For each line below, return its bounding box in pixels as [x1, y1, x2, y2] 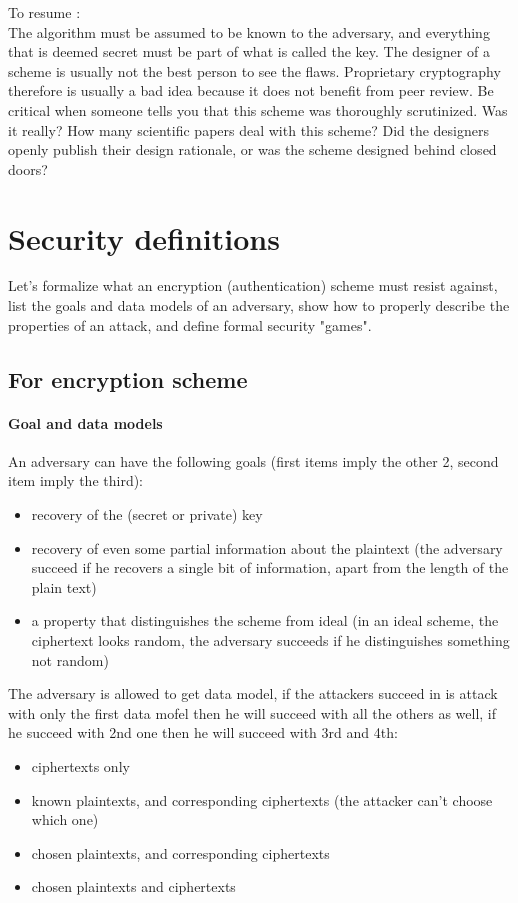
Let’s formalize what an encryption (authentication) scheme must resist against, [8, 275, 498, 296]
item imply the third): [8, 470, 144, 491]
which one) [31, 809, 99, 830]
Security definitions [8, 217, 280, 258]
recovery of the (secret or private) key [31, 504, 263, 525]
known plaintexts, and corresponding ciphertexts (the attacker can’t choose [31, 789, 493, 810]
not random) [31, 649, 109, 670]
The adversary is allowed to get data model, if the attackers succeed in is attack [8, 683, 498, 704]
